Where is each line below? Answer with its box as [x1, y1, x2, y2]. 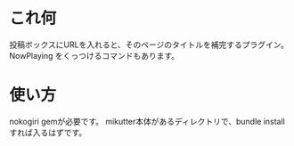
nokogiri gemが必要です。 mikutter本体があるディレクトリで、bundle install [9, 116, 285, 126]
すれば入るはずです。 [9, 126, 87, 138]
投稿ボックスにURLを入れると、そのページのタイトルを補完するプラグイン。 [9, 39, 290, 50]
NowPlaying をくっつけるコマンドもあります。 [9, 50, 180, 61]
